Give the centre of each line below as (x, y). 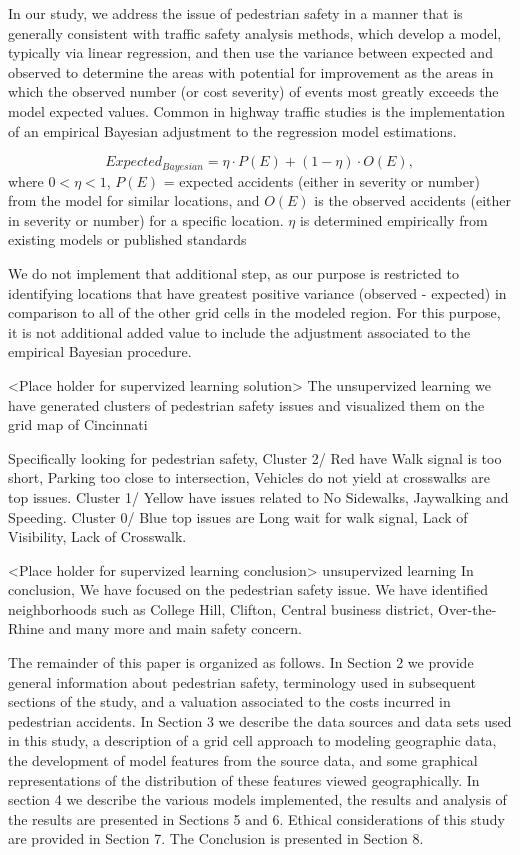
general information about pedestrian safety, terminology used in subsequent (242, 681)
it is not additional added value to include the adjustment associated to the (239, 331)
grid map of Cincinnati (78, 424)
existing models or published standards (127, 239)
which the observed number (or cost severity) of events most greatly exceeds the (253, 91)
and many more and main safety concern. (175, 628)
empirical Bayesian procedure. (100, 351)
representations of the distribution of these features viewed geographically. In (244, 779)
